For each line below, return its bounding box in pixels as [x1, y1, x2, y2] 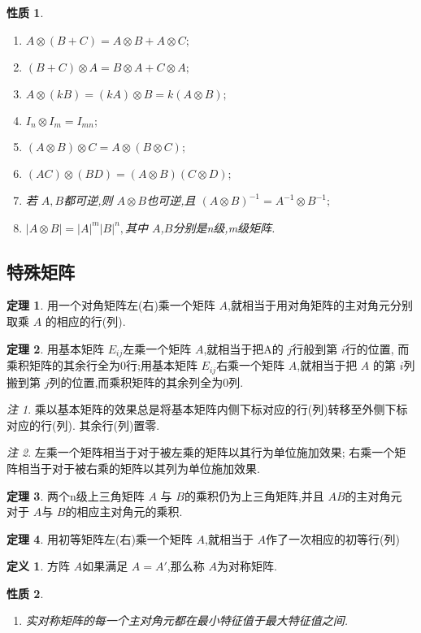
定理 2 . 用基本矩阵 [7, 340, 104, 357]
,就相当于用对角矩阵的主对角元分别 [228, 297, 413, 314]
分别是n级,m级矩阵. [172, 219, 276, 236]
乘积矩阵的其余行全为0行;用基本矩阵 [7, 357, 197, 374]
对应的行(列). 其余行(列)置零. [7, 416, 160, 433]
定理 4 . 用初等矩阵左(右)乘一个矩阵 [7, 530, 193, 547]
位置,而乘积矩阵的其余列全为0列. [72, 373, 244, 390]
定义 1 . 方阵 [7, 557, 70, 574]
